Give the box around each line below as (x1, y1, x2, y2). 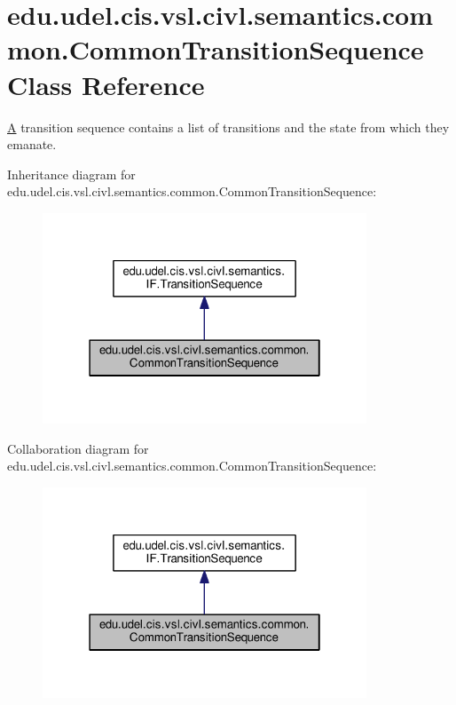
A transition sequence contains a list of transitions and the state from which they (7, 117, 450, 136)
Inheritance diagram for (7, 164, 136, 183)
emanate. (7, 135, 57, 154)
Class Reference (7, 66, 205, 102)
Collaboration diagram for (7, 439, 149, 457)
